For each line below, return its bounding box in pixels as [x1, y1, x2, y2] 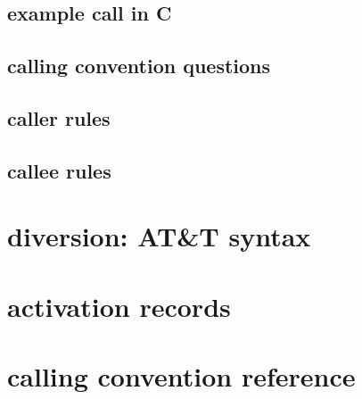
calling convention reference [7, 358, 356, 395]
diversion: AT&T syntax [7, 218, 311, 254]
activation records [7, 287, 231, 324]
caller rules [7, 104, 111, 131]
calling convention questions [7, 52, 271, 79]
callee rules [7, 156, 111, 184]
